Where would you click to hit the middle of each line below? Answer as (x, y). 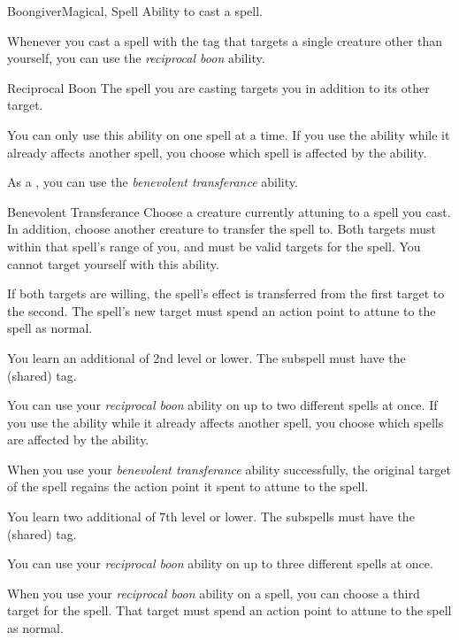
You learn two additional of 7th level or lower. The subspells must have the (211, 517)
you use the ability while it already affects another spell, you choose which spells (226, 422)
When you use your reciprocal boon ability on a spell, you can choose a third (214, 593)
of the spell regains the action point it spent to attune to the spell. (188, 486)
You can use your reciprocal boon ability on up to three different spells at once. (220, 563)
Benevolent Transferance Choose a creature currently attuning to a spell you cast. (229, 211)
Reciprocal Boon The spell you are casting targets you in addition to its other (218, 87)
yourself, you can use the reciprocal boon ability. (136, 58)
